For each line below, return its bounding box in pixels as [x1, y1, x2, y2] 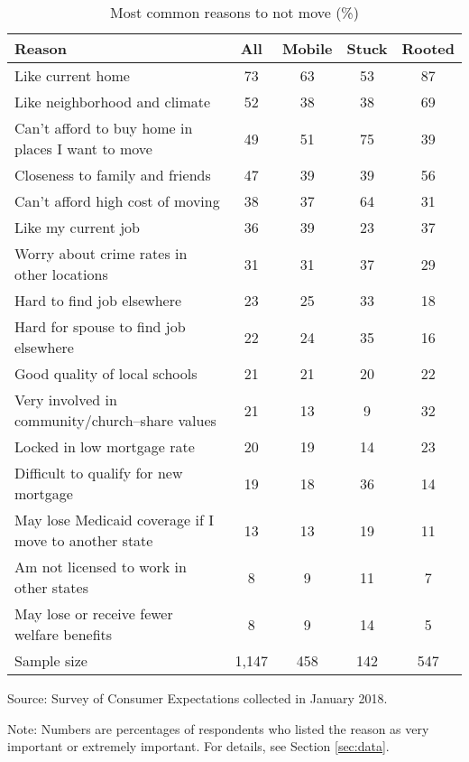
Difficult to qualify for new [14, 462, 183, 483]
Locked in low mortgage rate [14, 436, 195, 457]
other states [14, 577, 88, 598]
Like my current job [14, 217, 140, 237]
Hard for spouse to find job [14, 316, 186, 337]
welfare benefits [14, 624, 113, 645]
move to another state [14, 530, 153, 551]
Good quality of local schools [14, 363, 198, 384]
